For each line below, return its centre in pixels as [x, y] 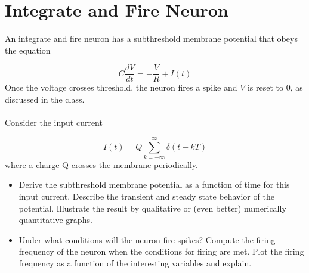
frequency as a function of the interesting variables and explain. [135, 263]
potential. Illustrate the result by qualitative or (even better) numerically [152, 208]
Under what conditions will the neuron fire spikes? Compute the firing [147, 239]
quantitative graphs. [55, 220]
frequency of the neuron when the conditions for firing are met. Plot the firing [161, 251]
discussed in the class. [45, 99]
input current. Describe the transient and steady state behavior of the [146, 196]
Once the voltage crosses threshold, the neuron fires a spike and [121, 87]
